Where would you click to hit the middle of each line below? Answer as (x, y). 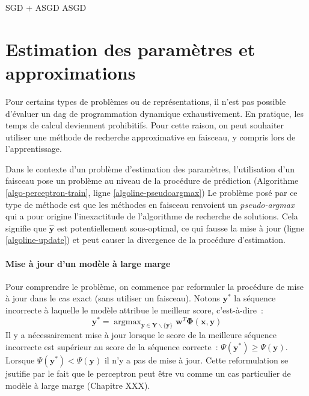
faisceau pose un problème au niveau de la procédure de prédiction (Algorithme (152, 181)
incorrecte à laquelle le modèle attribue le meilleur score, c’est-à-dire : (134, 310)
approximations (71, 72)
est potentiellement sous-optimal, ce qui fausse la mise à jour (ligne (181, 228)
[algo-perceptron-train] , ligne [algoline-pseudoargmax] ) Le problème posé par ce (151, 193)
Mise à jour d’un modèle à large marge (88, 263)
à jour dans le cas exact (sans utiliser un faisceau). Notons (113, 298)
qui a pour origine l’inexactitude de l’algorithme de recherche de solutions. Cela (152, 216)
